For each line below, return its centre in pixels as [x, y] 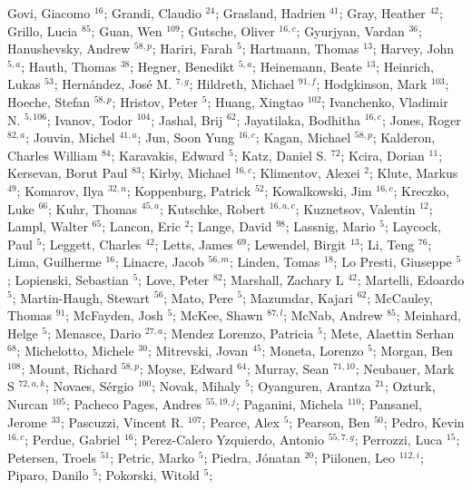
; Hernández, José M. [113, 84]
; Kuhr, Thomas [93, 208]
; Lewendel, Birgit [296, 244]
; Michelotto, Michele [75, 351]
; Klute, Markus [413, 173]
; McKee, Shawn [218, 315]
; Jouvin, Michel [70, 137]
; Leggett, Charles [92, 244]
